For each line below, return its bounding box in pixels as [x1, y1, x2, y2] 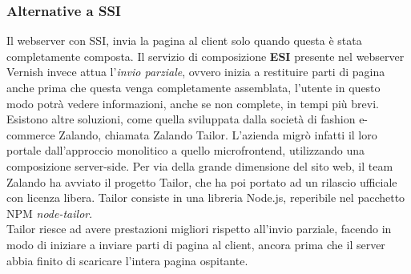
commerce [6, 126, 55, 143]
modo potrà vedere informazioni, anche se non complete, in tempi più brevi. [6, 95, 379, 111]
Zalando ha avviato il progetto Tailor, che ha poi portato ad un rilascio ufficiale [6, 173, 397, 190]
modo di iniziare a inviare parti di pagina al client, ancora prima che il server [6, 236, 385, 252]
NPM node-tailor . [6, 204, 93, 221]
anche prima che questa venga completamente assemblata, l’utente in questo [6, 79, 381, 95]
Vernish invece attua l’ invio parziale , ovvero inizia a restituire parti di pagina [6, 63, 385, 80]
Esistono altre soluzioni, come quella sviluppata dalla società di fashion [6, 111, 356, 127]
